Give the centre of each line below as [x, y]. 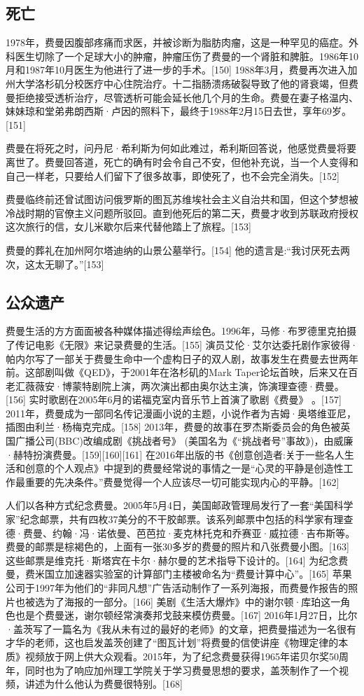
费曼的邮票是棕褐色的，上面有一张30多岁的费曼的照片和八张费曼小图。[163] [177, 547]
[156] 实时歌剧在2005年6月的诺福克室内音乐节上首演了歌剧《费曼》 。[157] [174, 399]
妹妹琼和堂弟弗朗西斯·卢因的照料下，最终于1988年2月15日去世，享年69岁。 [178, 111]
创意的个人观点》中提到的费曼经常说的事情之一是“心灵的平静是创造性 [184, 468]
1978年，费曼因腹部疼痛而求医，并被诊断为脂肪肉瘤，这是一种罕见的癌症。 [177, 42]
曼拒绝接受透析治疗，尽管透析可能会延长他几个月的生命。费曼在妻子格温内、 [182, 97]
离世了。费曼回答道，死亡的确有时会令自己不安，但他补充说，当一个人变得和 [182, 161]
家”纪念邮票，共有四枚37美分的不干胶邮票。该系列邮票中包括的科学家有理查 [180, 519]
